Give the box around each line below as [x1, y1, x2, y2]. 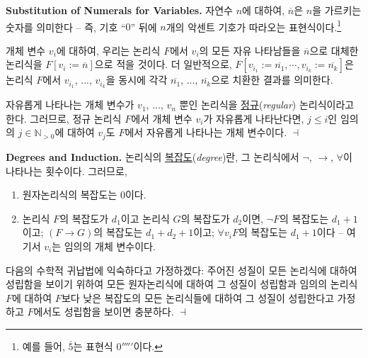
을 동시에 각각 [105, 72, 168, 87]
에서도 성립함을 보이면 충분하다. [33, 304, 174, 319]
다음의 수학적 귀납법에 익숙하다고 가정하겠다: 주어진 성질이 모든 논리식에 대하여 [6, 262, 357, 277]
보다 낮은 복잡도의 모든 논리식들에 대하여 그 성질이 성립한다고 [61, 290, 334, 305]
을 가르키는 [312, 3, 362, 17]
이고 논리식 [120, 211, 170, 225]
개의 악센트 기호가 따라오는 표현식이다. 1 [166, 17, 342, 34]
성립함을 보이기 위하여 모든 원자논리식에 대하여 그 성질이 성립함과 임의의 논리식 [6, 276, 358, 291]
